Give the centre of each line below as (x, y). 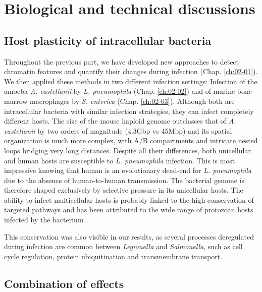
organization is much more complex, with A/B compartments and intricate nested (131, 140)
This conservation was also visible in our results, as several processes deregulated (129, 236)
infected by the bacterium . (46, 220)
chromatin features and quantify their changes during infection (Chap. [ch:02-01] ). (131, 71)
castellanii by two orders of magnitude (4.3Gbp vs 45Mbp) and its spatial (118, 130)
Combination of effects (64, 283)
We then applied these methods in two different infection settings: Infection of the (131, 81)
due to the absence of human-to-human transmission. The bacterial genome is (124, 180)
